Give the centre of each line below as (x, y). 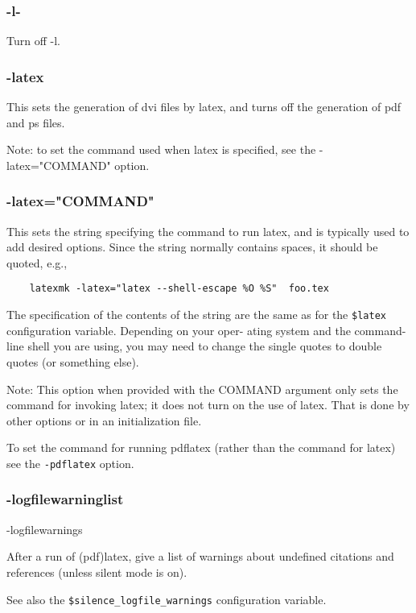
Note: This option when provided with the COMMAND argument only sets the (202, 389)
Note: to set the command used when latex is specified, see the (161, 149)
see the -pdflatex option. (70, 463)
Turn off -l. (33, 41)
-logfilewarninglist (65, 499)
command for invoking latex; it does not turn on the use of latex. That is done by (208, 405)
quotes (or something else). (73, 361)
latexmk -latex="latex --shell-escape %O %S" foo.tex (179, 289)
